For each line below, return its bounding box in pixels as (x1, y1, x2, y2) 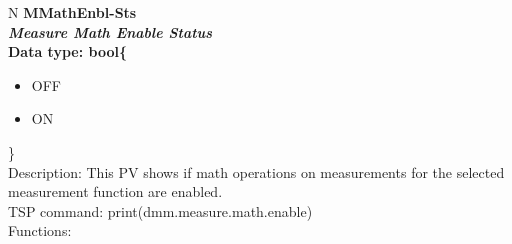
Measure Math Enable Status (8, 21, 213, 42)
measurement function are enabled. (8, 181, 223, 202)
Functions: (8, 220, 72, 241)
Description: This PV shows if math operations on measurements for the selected (8, 161, 505, 182)
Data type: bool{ (8, 41, 127, 62)
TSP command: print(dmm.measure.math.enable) (8, 200, 313, 221)
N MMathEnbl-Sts (8, 2, 137, 22)
